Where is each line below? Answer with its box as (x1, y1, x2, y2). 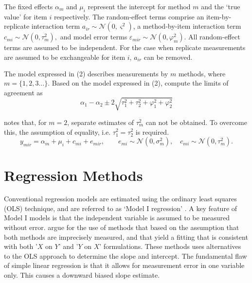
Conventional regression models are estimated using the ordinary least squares (4, 194, 237, 204)
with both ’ (4, 241, 37, 251)
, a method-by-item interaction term (133, 21, 241, 31)
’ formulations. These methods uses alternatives (99, 241, 241, 251)
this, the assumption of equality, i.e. (4, 126, 111, 137)
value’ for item (4, 11, 47, 21)
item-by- (206, 11, 232, 21)
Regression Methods (4, 165, 143, 185)
